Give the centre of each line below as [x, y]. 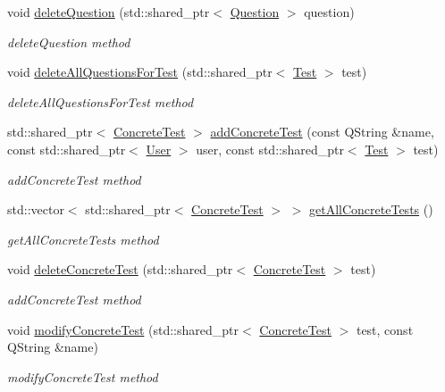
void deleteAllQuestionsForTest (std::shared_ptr [140, 72]
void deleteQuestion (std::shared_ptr [109, 12]
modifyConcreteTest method [83, 376]
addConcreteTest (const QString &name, [322, 132]
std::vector [36, 209]
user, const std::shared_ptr [270, 149]
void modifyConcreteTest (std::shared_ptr [123, 329]
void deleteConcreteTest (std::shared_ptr [120, 269]
